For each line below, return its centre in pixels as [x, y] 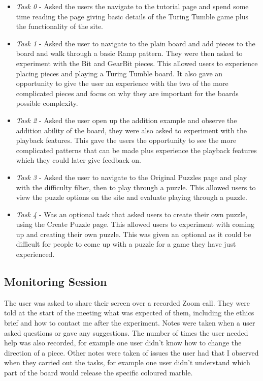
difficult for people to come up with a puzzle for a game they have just [126, 244]
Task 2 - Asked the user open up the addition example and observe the [126, 120]
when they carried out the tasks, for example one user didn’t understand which [127, 362]
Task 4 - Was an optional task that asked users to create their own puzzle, [132, 214]
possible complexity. [47, 103]
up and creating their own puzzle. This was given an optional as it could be [134, 234]
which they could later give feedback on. [78, 160]
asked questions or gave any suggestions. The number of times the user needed [126, 332]
